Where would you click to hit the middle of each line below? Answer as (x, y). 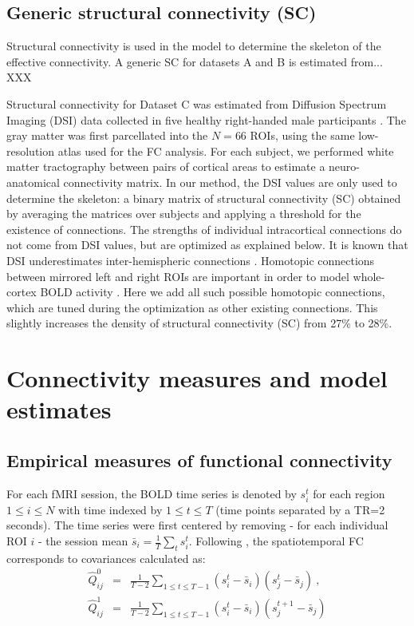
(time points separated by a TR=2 (300, 509)
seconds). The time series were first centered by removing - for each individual (197, 525)
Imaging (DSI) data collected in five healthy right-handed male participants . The (206, 119)
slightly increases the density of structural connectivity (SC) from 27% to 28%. (199, 323)
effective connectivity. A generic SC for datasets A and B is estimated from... (195, 61)
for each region (349, 493)
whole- (369, 276)
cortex (22, 292)
